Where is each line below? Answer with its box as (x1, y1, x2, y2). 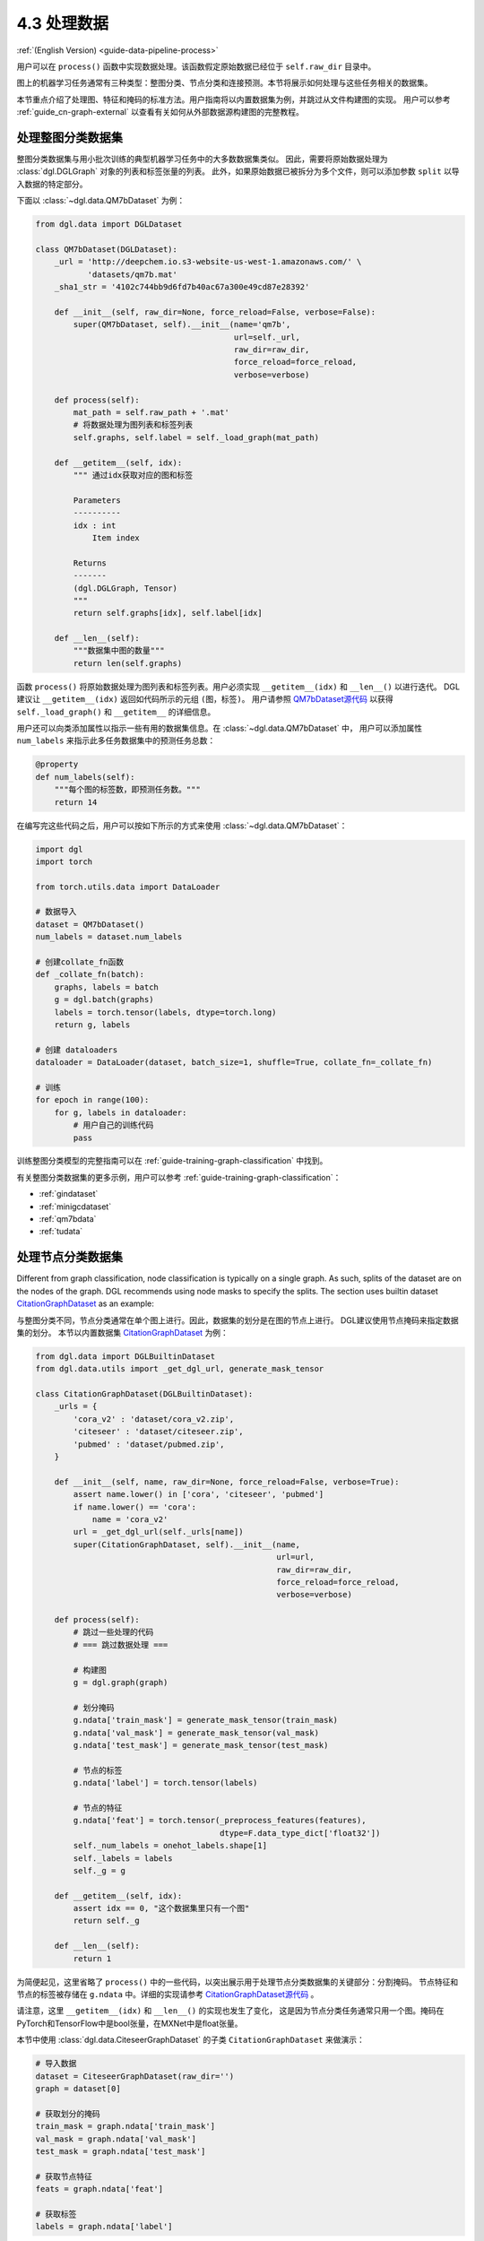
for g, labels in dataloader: (54, 1107, 187, 1118)
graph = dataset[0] (35, 2083, 121, 2093)
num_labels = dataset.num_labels (35, 932, 183, 942)
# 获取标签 (35, 2209, 77, 2219)
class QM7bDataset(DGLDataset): (35, 244, 178, 255)
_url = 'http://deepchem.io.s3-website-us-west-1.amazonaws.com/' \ (54, 256, 362, 267)
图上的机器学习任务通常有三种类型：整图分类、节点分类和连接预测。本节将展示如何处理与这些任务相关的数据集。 (16, 77, 433, 89)
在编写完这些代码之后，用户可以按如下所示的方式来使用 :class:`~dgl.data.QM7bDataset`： (16, 820, 348, 831)
